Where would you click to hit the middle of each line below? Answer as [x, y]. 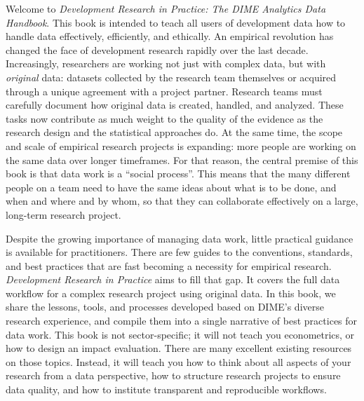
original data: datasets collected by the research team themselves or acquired [171, 77]
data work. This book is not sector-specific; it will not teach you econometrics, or [180, 334]
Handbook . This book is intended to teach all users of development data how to [176, 22]
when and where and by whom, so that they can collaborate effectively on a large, [182, 201]
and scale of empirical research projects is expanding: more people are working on [181, 145]
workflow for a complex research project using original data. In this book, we [171, 293]
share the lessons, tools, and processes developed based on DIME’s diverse [165, 307]
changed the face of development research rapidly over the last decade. [157, 49]
